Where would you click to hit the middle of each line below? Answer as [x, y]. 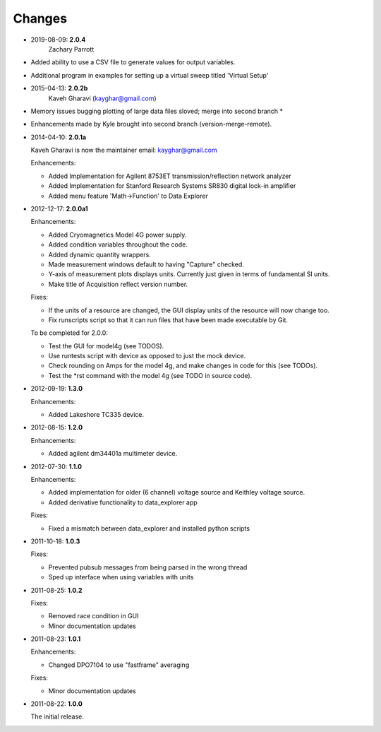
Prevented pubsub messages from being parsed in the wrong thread [148, 567]
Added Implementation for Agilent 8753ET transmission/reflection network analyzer [170, 176]
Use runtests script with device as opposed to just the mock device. [147, 356]
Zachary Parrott [71, 49]
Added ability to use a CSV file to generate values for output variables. [133, 62]
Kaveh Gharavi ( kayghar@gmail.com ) [102, 98]
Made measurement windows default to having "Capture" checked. [146, 264]
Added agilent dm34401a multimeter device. [113, 454]
